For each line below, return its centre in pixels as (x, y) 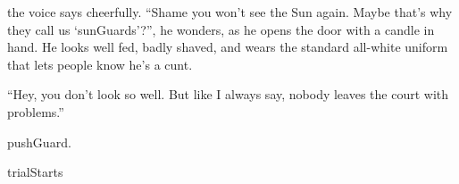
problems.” (36, 111)
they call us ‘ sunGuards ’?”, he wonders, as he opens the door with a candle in (221, 29)
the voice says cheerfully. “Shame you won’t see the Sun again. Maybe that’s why (230, 12)
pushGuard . (39, 142)
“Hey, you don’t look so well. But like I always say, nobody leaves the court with (228, 94)
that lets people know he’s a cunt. (100, 64)
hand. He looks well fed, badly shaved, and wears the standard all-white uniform (228, 47)
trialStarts (35, 172)
